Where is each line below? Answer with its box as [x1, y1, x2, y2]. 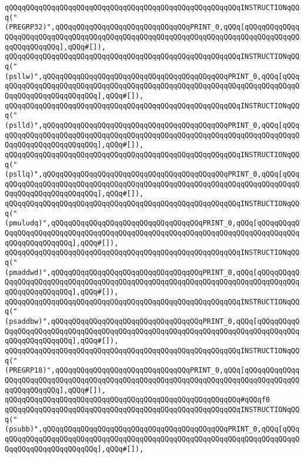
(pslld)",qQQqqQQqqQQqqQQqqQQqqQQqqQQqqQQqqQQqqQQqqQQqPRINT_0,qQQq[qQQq [5, 121, 300, 130]
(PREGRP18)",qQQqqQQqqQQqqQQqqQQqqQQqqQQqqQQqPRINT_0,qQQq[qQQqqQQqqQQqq [5, 366, 300, 375]
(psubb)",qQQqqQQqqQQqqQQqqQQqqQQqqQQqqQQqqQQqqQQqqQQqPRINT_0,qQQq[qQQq [5, 425, 300, 434]
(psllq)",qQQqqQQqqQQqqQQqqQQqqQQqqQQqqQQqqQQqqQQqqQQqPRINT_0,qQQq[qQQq [5, 170, 300, 179]
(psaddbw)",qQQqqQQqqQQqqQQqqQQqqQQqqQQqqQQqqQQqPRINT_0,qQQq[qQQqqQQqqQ [5, 317, 300, 326]
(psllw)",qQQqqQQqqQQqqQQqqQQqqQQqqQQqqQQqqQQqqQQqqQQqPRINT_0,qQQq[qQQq [5, 72, 300, 81]
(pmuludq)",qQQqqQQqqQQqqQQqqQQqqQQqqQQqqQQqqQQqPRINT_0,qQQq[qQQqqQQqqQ [5, 219, 300, 228]
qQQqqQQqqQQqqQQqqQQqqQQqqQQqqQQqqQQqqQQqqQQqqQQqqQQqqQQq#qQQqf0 [5, 396, 270, 404]
